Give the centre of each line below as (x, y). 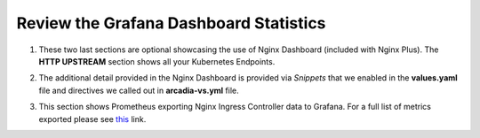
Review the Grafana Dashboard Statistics (171, 23)
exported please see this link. (92, 119)
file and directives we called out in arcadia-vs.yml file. (139, 90)
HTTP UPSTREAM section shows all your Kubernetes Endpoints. (157, 61)
